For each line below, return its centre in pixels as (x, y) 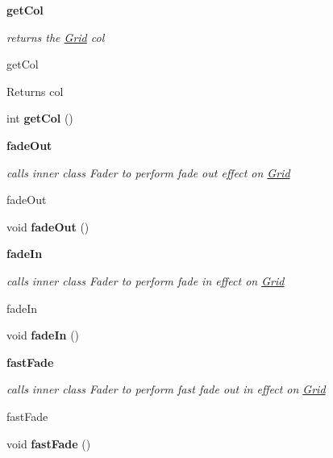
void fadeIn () (43, 335)
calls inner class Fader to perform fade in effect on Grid (146, 280)
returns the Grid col (56, 37)
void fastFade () (49, 443)
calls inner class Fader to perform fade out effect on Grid (148, 172)
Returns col (35, 91)
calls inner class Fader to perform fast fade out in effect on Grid (166, 389)
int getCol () (40, 118)
